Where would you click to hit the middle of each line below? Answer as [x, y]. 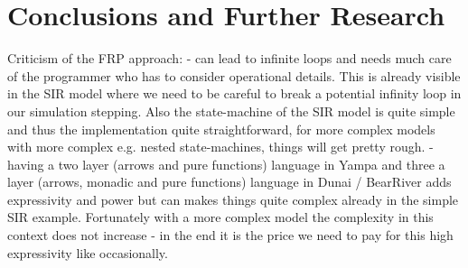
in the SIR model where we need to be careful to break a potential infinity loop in [234, 93]
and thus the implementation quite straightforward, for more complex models [221, 129]
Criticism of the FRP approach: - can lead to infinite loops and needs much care [229, 58]
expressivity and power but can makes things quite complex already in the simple [233, 199]
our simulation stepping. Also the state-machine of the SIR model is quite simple [231, 111]
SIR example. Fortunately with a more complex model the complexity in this [220, 217]
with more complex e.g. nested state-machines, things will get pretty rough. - [220, 147]
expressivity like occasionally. [88, 252]
